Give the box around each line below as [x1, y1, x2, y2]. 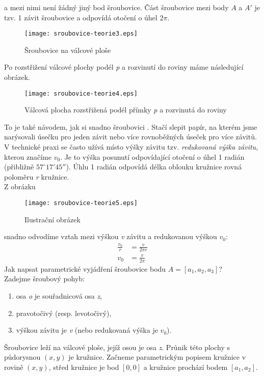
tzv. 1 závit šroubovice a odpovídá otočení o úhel [4, 12, 157, 22]
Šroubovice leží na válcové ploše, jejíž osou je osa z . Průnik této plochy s [4, 341, 230, 352]
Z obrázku [4, 181, 36, 192]
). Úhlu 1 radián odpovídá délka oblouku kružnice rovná [66, 161, 242, 172]
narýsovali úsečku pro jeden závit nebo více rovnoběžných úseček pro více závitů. [4, 131, 257, 142]
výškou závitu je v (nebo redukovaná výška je [16, 325, 158, 335]
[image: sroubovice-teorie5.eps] [24, 199, 138, 207]
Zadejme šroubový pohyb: [4, 273, 85, 284]
